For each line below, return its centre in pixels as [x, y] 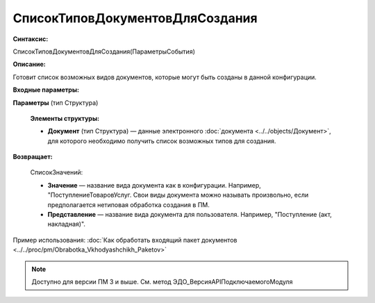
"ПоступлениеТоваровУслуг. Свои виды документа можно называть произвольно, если [178, 195]
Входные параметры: [46, 90]
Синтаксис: [31, 39]
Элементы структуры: [65, 118]
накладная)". [67, 224]
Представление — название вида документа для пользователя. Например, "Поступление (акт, [190, 215]
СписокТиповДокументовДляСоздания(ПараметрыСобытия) [104, 51]
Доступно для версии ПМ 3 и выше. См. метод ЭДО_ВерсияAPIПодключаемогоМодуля [162, 281]
